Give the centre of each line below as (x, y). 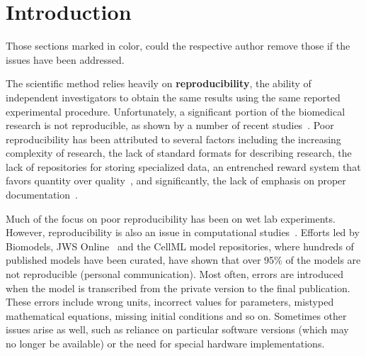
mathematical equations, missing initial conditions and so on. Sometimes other (176, 315)
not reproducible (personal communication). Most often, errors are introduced (175, 274)
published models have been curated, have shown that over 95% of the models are (183, 260)
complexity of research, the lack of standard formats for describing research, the (179, 153)
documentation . (42, 195)
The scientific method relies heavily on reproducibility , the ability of (159, 83)
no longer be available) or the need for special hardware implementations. (165, 343)
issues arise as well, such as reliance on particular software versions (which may (177, 329)
